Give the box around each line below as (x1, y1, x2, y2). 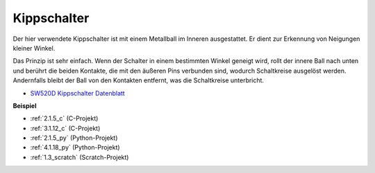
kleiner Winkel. (12, 44, 56, 52)
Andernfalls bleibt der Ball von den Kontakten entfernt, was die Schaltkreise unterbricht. (12, 76, 264, 84)
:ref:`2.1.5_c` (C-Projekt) (30, 114, 99, 122)
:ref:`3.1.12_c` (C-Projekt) (30, 124, 101, 132)
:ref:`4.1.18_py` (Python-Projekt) (30, 143, 121, 152)
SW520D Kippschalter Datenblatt (30, 89, 125, 97)
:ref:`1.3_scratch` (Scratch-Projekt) (30, 153, 129, 161)
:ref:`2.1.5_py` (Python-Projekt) (30, 134, 118, 142)
